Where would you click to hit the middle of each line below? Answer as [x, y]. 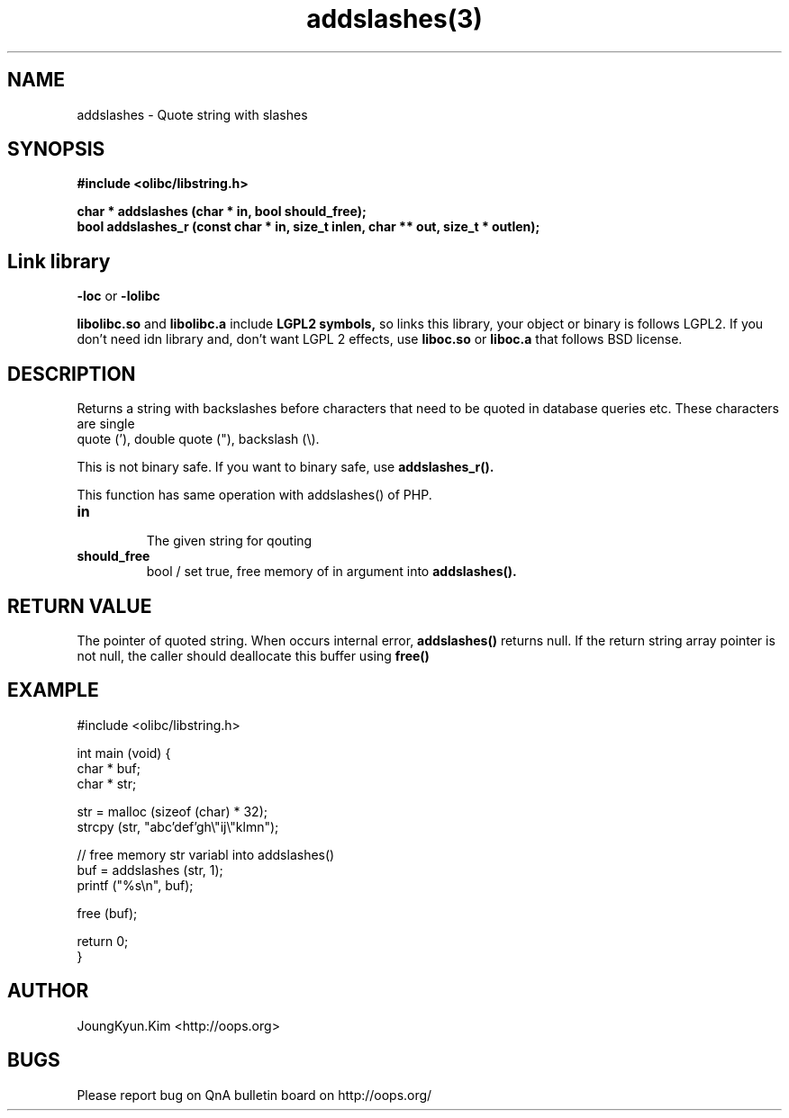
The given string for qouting [229, 541]
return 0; [103, 941]
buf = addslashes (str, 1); [150, 870]
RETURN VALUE [80, 606]
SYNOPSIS [56, 149]
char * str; [107, 783]
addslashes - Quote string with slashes [192, 114]
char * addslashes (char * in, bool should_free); [222, 212]
